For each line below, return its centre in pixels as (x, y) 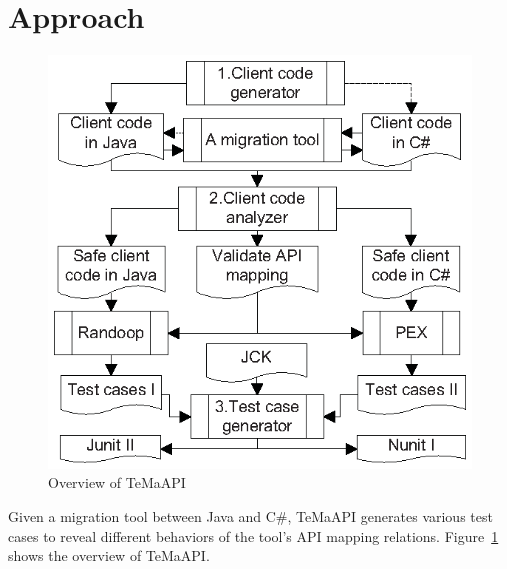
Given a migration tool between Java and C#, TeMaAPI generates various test (250, 515)
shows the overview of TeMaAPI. (109, 555)
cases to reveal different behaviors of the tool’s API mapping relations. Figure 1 (253, 535)
